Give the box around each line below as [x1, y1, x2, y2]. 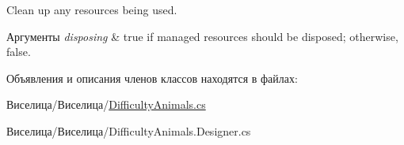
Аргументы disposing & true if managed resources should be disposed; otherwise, [6, 28, 398, 44]
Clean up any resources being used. [6, 2, 177, 17]
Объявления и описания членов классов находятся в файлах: [6, 69, 298, 86]
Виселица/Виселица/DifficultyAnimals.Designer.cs [6, 122, 251, 139]
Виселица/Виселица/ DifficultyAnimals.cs [6, 96, 206, 113]
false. [6, 43, 31, 60]
